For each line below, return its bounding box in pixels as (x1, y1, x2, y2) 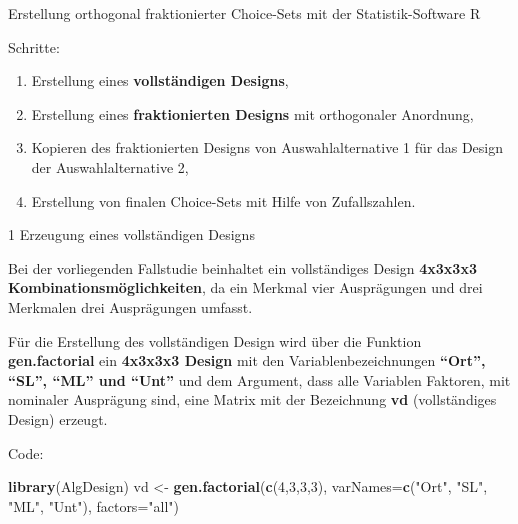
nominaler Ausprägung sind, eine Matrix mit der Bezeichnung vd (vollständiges (8, 389, 497, 410)
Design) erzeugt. (8, 408, 108, 429)
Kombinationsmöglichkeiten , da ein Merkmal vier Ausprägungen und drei (8, 277, 483, 298)
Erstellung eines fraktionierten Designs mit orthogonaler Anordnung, (31, 103, 474, 124)
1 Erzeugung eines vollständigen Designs (8, 224, 255, 245)
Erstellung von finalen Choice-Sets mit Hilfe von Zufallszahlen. (31, 190, 416, 211)
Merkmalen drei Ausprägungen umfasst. (8, 296, 253, 317)
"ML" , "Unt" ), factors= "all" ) (8, 495, 179, 516)
